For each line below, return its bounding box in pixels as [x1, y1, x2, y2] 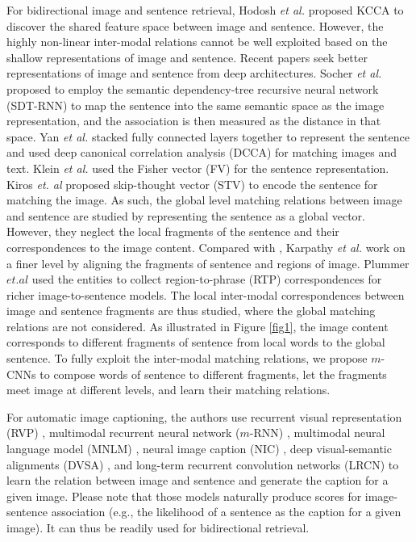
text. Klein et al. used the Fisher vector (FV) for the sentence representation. [6, 159, 389, 176]
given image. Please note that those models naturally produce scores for [6, 487, 362, 504]
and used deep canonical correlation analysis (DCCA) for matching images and [6, 144, 397, 161]
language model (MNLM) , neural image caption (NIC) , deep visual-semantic [6, 440, 392, 457]
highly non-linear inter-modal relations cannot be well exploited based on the [6, 33, 388, 50]
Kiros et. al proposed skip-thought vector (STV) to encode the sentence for [6, 175, 378, 192]
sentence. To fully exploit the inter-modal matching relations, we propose [6, 350, 368, 367]
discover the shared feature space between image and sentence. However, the [6, 17, 384, 34]
